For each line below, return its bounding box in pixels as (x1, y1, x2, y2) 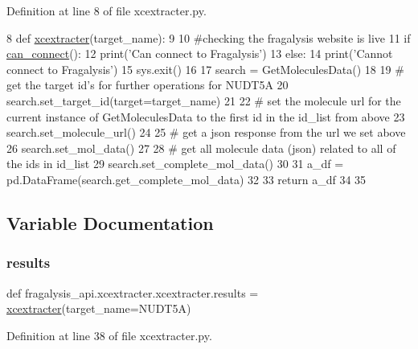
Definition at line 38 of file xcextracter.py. (6, 326, 212, 343)
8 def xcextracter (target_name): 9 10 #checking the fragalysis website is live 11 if (6, 29, 411, 46)
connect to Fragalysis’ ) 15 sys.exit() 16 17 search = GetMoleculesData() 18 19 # (6, 60, 404, 77)
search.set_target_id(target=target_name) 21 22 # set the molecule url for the (6, 92, 401, 109)
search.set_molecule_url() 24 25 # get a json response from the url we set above (6, 124, 406, 141)
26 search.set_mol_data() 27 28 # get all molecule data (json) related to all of (6, 139, 396, 156)
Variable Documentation (6, 210, 214, 235)
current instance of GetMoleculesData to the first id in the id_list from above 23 (6, 108, 405, 125)
